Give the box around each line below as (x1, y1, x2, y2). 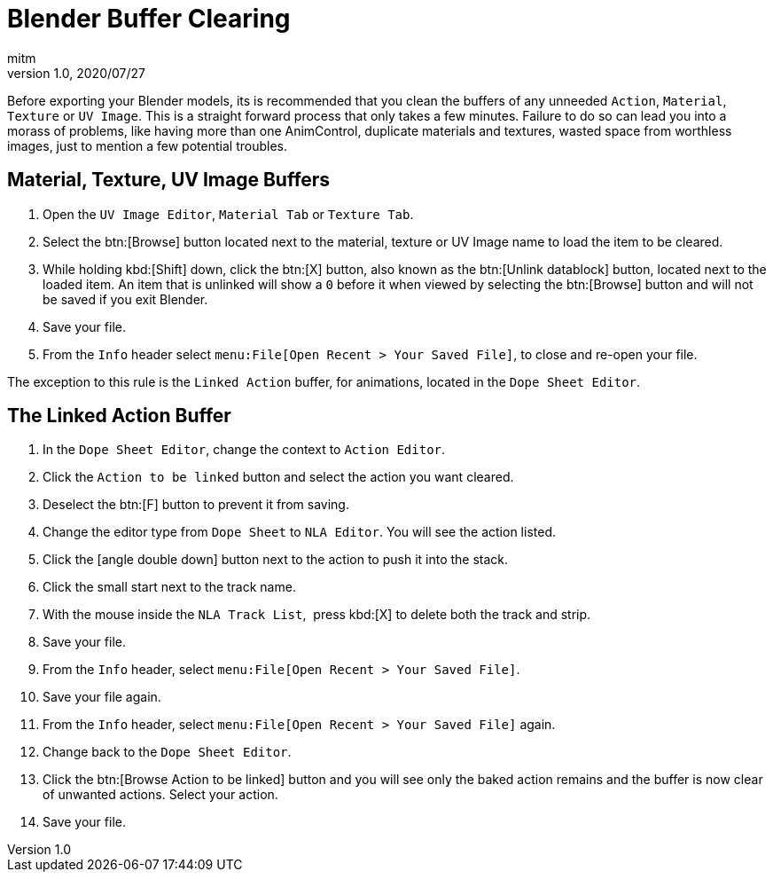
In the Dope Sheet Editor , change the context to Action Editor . (43, 442, 446, 458)
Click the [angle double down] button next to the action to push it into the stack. (43, 552, 509, 568)
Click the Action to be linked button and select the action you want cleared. (43, 469, 514, 485)
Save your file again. (43, 689, 161, 705)
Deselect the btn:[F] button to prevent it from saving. (43, 497, 349, 513)
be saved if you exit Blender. (43, 291, 208, 307)
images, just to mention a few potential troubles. (7, 137, 287, 153)
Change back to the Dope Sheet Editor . (43, 744, 292, 760)
